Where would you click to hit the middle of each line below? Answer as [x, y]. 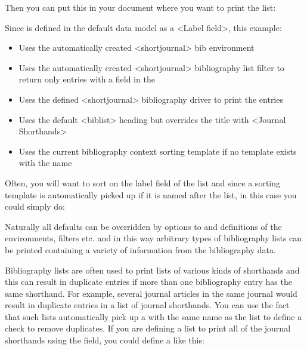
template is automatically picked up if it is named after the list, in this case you [151, 194]
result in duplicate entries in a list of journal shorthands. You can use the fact [147, 305]
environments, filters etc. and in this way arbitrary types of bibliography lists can [153, 238]
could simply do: [35, 206]
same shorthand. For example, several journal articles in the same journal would [151, 293]
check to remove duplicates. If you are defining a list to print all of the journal [148, 328]
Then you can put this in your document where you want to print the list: [140, 7]
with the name [45, 163]
